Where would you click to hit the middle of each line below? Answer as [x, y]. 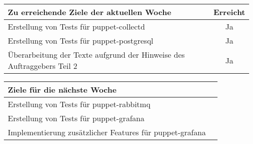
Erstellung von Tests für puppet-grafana [76, 118]
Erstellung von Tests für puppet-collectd [76, 26]
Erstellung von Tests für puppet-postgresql [81, 40]
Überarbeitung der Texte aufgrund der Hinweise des [96, 55]
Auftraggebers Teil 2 [43, 66]
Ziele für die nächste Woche [62, 89]
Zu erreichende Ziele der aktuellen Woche [90, 12]
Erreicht [229, 12]
